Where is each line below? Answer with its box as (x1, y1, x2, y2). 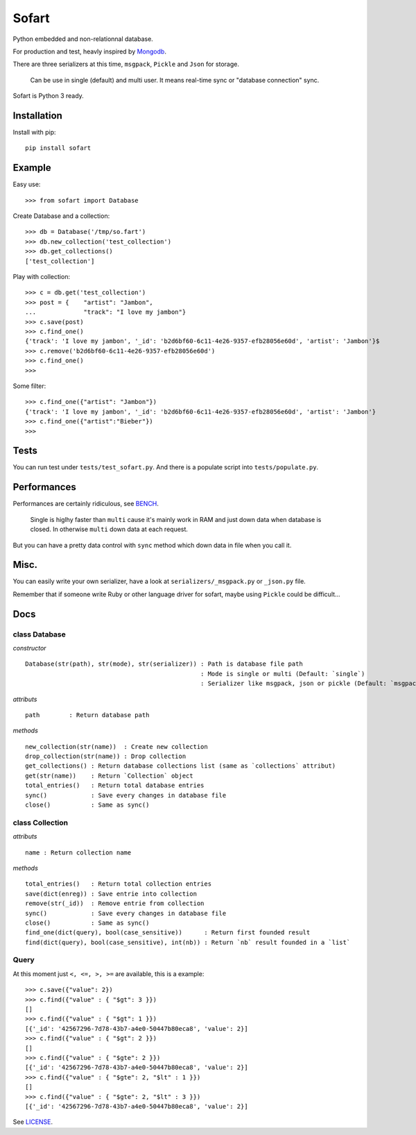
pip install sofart (25, 144, 92, 152)
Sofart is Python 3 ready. (12, 92, 85, 100)
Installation (12, 110, 62, 121)
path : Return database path (25, 711, 150, 718)
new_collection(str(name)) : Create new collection (25, 743, 208, 750)
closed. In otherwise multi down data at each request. (30, 525, 189, 534)
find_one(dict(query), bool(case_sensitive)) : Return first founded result (25, 929, 311, 936)
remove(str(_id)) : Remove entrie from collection (25, 900, 205, 907)
